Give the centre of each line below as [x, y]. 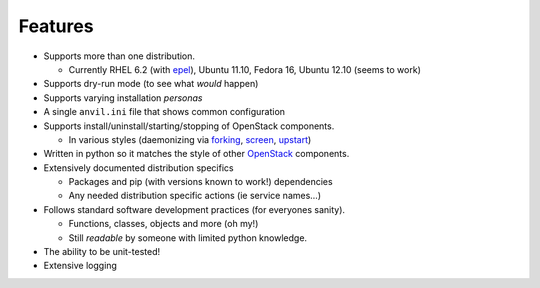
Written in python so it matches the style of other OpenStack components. [196, 154]
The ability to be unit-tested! [102, 252]
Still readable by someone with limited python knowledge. [188, 237]
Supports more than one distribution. [119, 56]
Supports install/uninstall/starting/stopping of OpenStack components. [189, 126]
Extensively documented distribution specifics [138, 167]
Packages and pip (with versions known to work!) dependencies [201, 182]
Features [56, 26]
